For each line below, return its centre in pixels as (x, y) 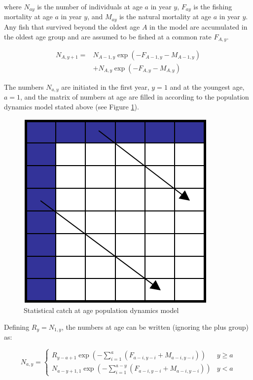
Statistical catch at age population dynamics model (101, 310)
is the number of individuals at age (90, 6)
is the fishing (213, 6)
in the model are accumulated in (199, 26)
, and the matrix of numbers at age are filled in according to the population (135, 97)
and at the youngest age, (207, 87)
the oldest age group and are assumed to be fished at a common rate (108, 36)
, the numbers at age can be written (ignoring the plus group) (155, 327)
